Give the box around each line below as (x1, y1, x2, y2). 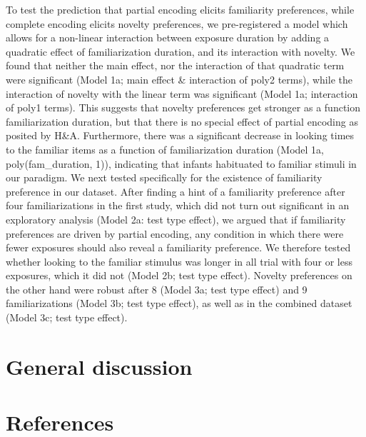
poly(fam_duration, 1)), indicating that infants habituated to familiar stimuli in (6, 156, 357, 171)
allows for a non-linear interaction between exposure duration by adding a (6, 30, 330, 45)
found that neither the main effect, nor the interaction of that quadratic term (6, 58, 345, 73)
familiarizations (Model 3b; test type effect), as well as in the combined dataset (6, 296, 352, 311)
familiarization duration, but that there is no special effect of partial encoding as (6, 114, 358, 129)
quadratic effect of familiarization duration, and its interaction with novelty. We (6, 44, 355, 59)
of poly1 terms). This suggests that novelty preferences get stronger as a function (6, 100, 360, 115)
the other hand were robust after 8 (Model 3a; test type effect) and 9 (6, 281, 307, 296)
